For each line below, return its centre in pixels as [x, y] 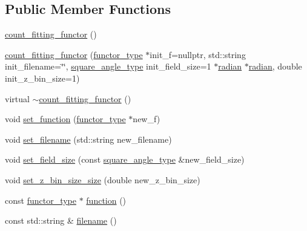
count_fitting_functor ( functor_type [74, 54]
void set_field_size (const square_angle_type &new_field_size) [125, 159]
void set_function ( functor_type [65, 119]
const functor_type [41, 200]
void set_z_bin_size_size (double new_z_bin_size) [103, 179]
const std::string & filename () [61, 220]
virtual [17, 98]
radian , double [275, 66]
